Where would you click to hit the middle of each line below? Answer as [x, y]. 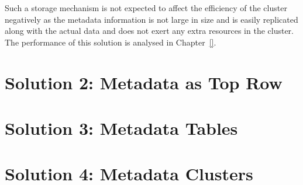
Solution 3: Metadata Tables [121, 128]
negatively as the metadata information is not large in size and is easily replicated [151, 19]
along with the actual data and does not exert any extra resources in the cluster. [149, 31]
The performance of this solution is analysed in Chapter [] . [111, 42]
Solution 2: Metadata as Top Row [144, 82]
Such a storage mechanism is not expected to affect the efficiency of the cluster [146, 8]
